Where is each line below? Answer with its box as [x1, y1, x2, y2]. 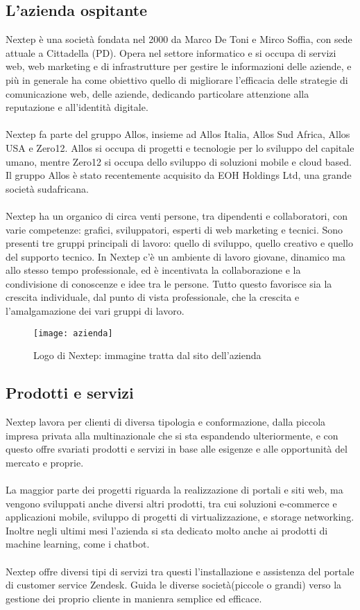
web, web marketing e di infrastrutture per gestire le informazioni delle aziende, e [6, 59, 352, 73]
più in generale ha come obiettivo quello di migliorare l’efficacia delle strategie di [6, 72, 348, 87]
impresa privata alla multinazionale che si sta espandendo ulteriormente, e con [6, 428, 338, 442]
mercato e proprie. [6, 455, 84, 469]
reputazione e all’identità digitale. [6, 100, 148, 114]
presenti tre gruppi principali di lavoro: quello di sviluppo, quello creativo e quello [6, 236, 353, 250]
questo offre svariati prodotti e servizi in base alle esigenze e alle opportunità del [6, 442, 348, 456]
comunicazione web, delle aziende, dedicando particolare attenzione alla [6, 86, 309, 101]
